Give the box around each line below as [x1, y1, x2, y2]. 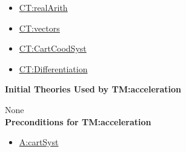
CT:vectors [19, 21, 60, 34]
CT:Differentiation [19, 62, 88, 75]
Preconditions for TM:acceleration [5, 115, 151, 128]
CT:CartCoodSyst [19, 42, 87, 55]
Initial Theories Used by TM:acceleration [5, 83, 181, 95]
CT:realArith [19, 1, 68, 13]
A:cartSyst [19, 136, 59, 148]
